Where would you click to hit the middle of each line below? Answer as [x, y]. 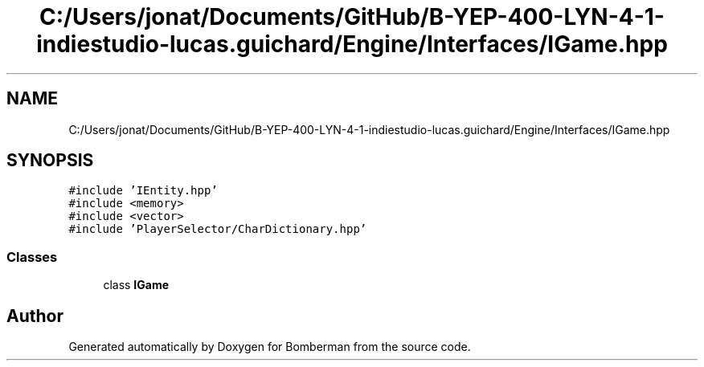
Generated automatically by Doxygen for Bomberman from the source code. [270, 347]
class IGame [136, 285]
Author [35, 316]
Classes [32, 257]
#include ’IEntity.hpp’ [143, 191]
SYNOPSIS [50, 161]
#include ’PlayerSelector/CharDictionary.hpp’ [218, 229]
